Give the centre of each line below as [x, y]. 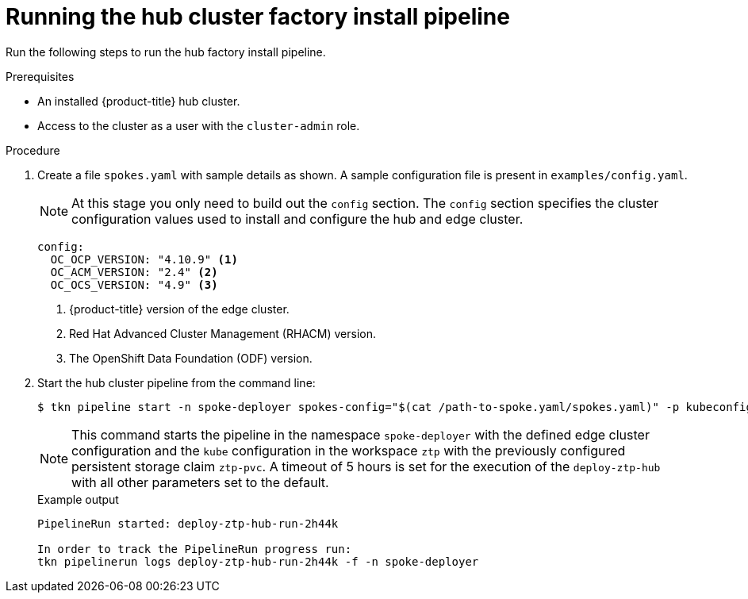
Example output [78, 499]
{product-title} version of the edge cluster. [179, 309]
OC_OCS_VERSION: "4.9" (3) [134, 284]
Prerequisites [40, 76]
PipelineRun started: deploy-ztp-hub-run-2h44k [188, 523]
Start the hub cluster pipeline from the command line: [176, 382]
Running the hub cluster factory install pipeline [258, 17]
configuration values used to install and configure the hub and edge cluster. [297, 219]
